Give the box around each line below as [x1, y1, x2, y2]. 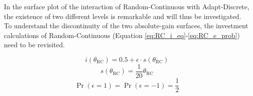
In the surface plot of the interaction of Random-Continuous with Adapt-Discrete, [4, 1, 250, 11]
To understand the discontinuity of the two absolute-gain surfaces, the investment [4, 20, 249, 31]
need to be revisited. [4, 39, 65, 50]
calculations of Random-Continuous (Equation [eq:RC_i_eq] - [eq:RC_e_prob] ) [4, 30, 240, 40]
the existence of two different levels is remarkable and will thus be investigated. [4, 11, 241, 21]
